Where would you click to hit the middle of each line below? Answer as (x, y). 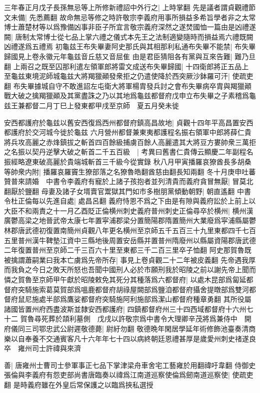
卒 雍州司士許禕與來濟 (42, 348)
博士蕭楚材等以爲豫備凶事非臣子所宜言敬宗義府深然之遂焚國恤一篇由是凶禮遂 (130, 27)
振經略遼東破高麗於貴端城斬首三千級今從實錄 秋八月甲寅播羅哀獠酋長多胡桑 (128, 161)
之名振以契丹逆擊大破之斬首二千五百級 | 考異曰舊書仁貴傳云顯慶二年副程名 (129, 152)
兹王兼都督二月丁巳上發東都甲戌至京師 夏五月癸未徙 (91, 105)
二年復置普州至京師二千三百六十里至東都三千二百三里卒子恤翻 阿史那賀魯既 (128, 250)
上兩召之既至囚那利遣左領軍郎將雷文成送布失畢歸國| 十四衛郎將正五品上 (131, 66)
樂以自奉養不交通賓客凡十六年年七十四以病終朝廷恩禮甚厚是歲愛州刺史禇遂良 (130, 338)
